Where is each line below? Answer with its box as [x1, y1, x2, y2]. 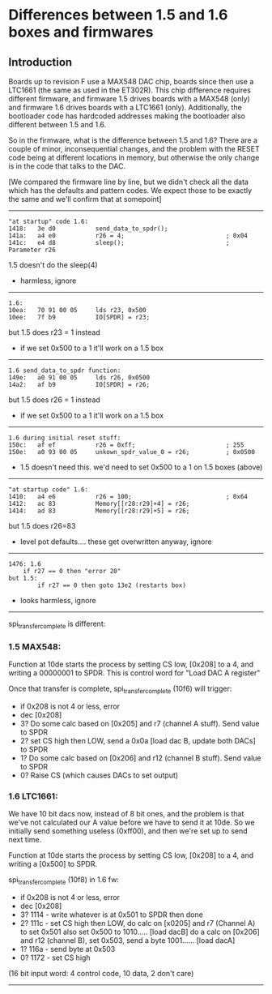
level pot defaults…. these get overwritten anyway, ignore [19, 537, 212, 546]
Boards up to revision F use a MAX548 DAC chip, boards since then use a [8, 77, 254, 86]
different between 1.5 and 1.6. [8, 120, 107, 129]
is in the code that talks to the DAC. [8, 161, 126, 171]
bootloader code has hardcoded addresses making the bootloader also [8, 111, 245, 121]
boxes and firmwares [8, 23, 154, 41]
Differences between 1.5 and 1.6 [8, 6, 228, 24]
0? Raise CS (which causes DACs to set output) [19, 770, 179, 780]
